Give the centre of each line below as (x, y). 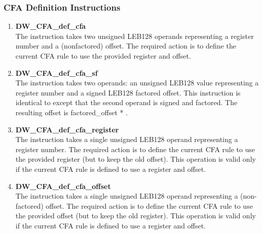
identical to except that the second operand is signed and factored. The (126, 102)
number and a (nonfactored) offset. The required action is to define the (126, 46)
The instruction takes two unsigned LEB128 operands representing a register (135, 36)
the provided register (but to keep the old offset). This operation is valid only (136, 159)
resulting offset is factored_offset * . (72, 112)
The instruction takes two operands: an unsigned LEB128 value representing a (137, 83)
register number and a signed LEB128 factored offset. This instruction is (128, 92)
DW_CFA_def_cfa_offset (63, 186)
